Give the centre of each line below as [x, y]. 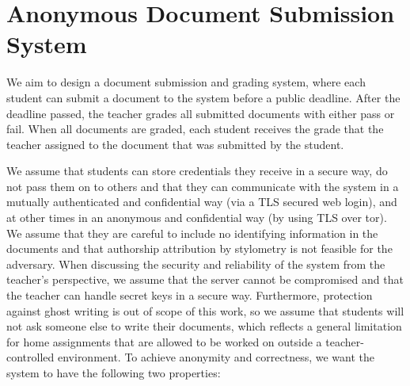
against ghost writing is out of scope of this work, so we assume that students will [205, 310]
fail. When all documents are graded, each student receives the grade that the [195, 129]
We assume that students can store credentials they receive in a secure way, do [197, 171]
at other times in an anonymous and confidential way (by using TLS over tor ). [197, 218]
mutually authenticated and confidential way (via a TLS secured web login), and [202, 202]
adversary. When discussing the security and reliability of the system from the [196, 264]
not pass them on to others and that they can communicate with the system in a [203, 186]
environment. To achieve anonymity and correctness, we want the [216, 357]
